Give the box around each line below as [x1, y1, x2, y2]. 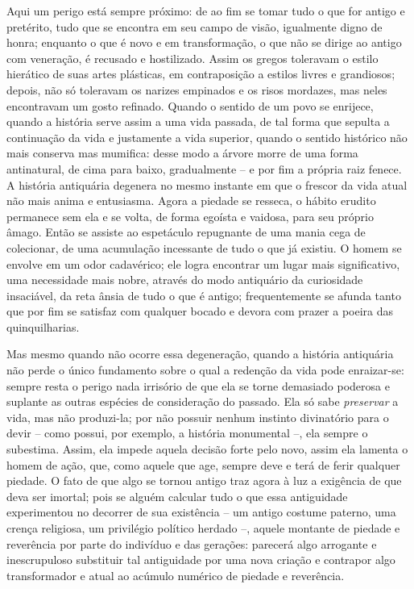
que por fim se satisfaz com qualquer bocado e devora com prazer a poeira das [6, 303, 394, 320]
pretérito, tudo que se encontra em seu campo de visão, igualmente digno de [6, 18, 383, 35]
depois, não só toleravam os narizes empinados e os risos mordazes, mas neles [6, 81, 387, 98]
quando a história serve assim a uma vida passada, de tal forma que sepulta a [6, 113, 390, 130]
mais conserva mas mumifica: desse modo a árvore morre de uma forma [6, 144, 358, 161]
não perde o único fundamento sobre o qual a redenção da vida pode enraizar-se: [6, 361, 404, 378]
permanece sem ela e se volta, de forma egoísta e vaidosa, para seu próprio [6, 207, 374, 224]
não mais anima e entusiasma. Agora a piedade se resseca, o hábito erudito [6, 192, 376, 209]
